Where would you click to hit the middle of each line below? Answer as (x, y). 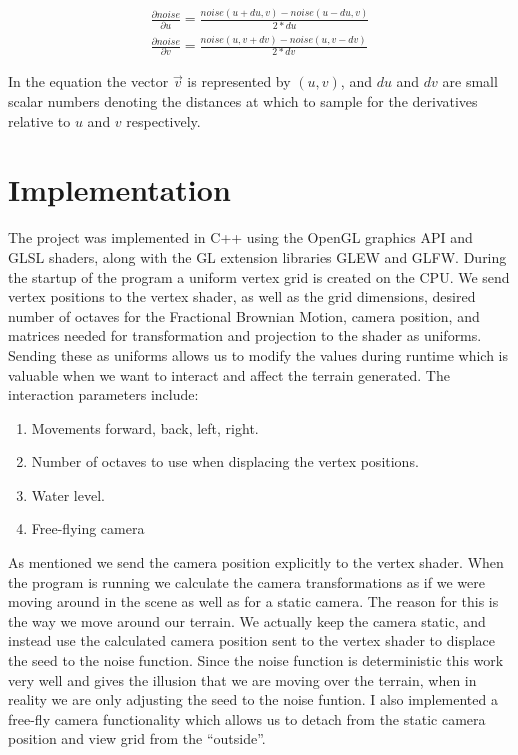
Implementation (119, 189)
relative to (39, 120)
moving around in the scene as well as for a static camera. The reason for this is (253, 601)
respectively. (163, 120)
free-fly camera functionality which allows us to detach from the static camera (247, 718)
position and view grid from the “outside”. (137, 738)
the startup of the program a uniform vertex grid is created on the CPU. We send (259, 276)
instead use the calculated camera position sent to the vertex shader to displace (252, 640)
